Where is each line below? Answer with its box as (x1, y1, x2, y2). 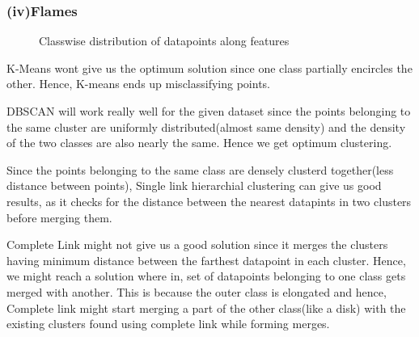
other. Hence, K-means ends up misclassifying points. (6, 75, 270, 92)
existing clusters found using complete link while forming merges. (6, 315, 330, 332)
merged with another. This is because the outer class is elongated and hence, (6, 283, 387, 300)
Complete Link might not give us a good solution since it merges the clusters (6, 236, 388, 253)
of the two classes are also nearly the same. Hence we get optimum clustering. (6, 134, 392, 151)
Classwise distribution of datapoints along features (39, 32, 290, 49)
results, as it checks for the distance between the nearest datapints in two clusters (6, 192, 412, 209)
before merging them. (6, 209, 112, 225)
